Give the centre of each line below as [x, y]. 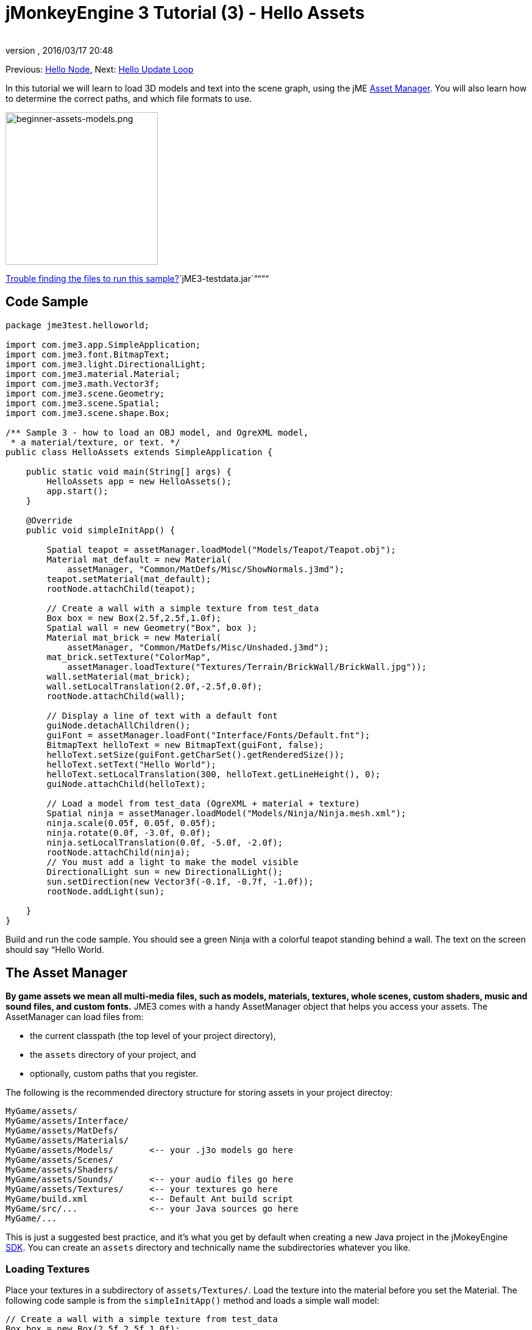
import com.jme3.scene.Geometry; [85, 393]
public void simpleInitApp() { [101, 530]
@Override [49, 520]
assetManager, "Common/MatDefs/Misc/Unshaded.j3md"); [198, 647]
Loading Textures [48, 1269]
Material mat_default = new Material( [139, 559]
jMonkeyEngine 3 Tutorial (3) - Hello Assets [185, 13]
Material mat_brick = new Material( [134, 637]
